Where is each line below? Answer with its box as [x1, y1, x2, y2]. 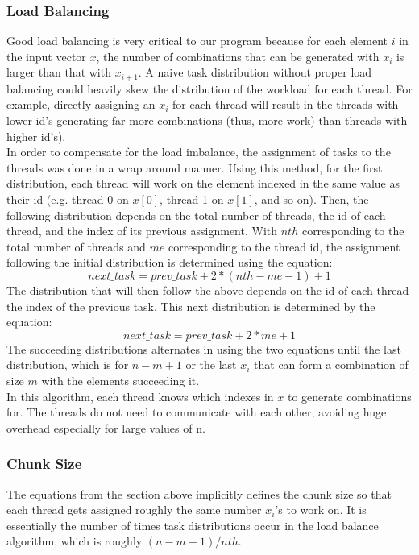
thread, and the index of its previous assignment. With [6, 222, 278, 239]
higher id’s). [6, 127, 66, 144]
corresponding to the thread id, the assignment [168, 238, 400, 255]
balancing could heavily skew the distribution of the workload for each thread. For [6, 80, 413, 97]
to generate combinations [287, 387, 412, 404]
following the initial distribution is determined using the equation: [6, 254, 333, 271]
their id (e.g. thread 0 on [6, 191, 129, 208]
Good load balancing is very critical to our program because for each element [6, 32, 388, 49]
